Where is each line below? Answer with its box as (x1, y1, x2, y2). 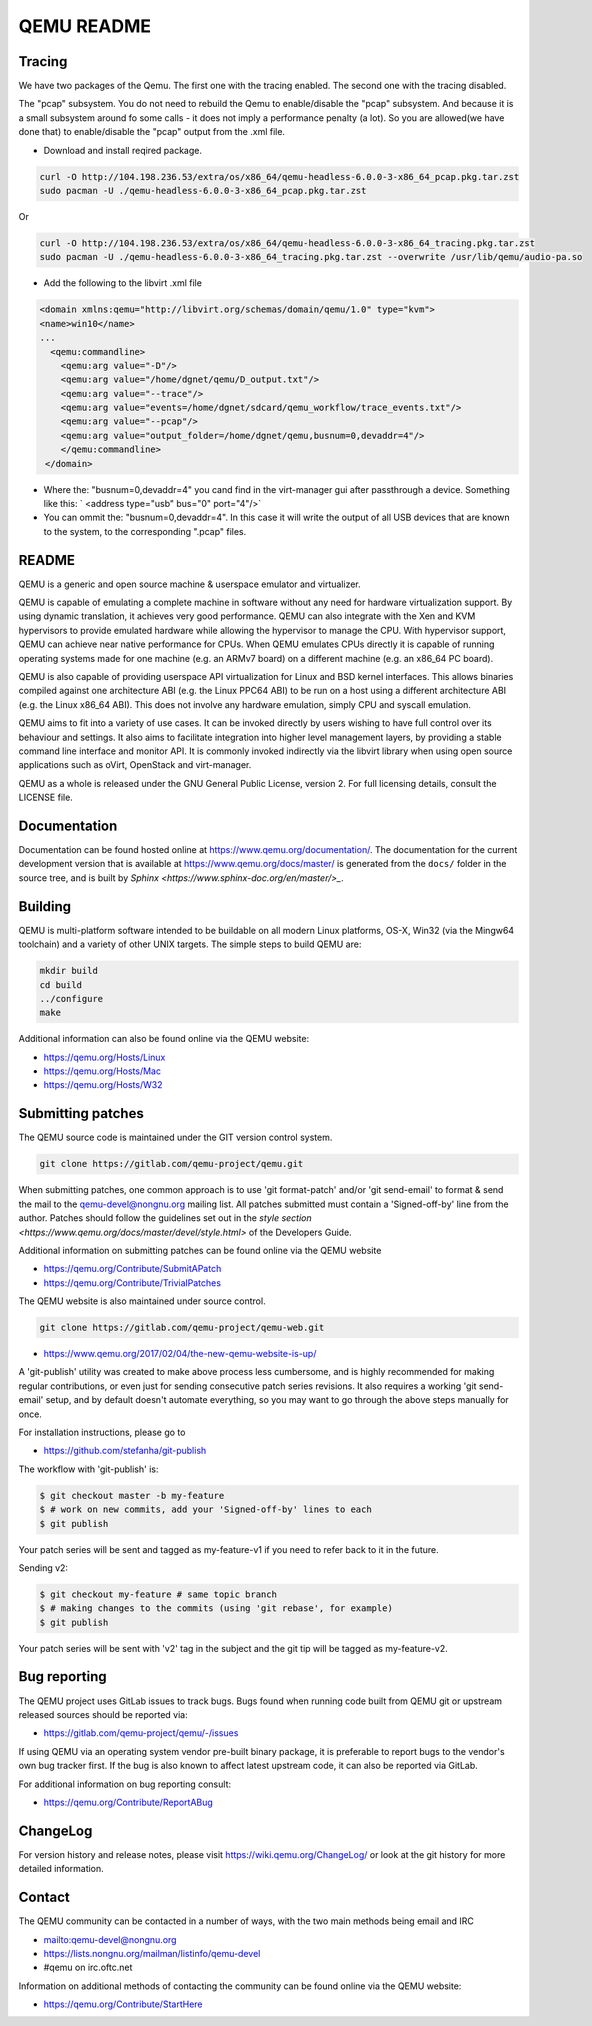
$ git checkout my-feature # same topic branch (39, 1588, 277, 1600)
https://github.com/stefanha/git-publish (43, 1445, 207, 1457)
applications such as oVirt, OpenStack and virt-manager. (18, 759, 252, 771)
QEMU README (18, 15, 152, 37)
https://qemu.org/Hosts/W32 (43, 1079, 163, 1091)
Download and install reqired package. (43, 144, 202, 156)
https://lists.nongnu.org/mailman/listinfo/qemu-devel (43, 1947, 261, 1959)
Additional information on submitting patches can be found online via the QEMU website (18, 1244, 382, 1256)
